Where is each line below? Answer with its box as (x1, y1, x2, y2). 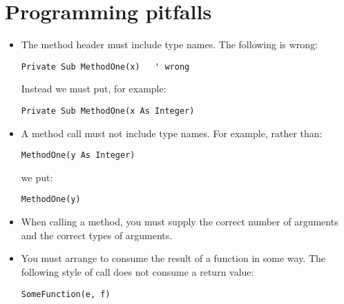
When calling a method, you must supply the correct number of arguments (21, 214, 338, 229)
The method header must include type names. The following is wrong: (21, 37, 318, 52)
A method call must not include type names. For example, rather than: (21, 125, 323, 140)
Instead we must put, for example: (21, 81, 166, 96)
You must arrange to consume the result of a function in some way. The (21, 251, 326, 265)
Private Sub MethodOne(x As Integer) (21, 105, 195, 116)
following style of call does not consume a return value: (21, 264, 254, 278)
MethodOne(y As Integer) (21, 150, 135, 161)
